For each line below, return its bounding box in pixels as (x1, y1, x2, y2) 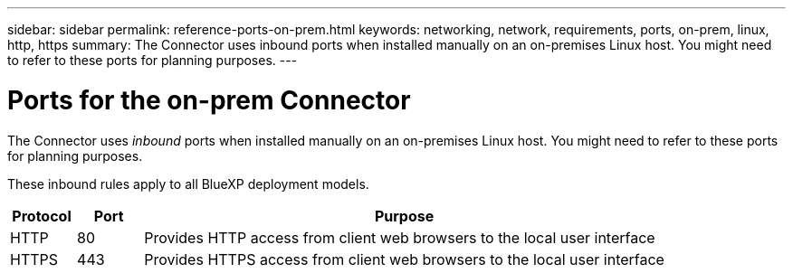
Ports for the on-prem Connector (7, 84, 411, 116)
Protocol (12, 206, 72, 225)
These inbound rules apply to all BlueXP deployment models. (7, 175, 369, 192)
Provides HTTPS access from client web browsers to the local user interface (144, 249, 664, 268)
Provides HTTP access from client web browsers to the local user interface (144, 228, 655, 247)
